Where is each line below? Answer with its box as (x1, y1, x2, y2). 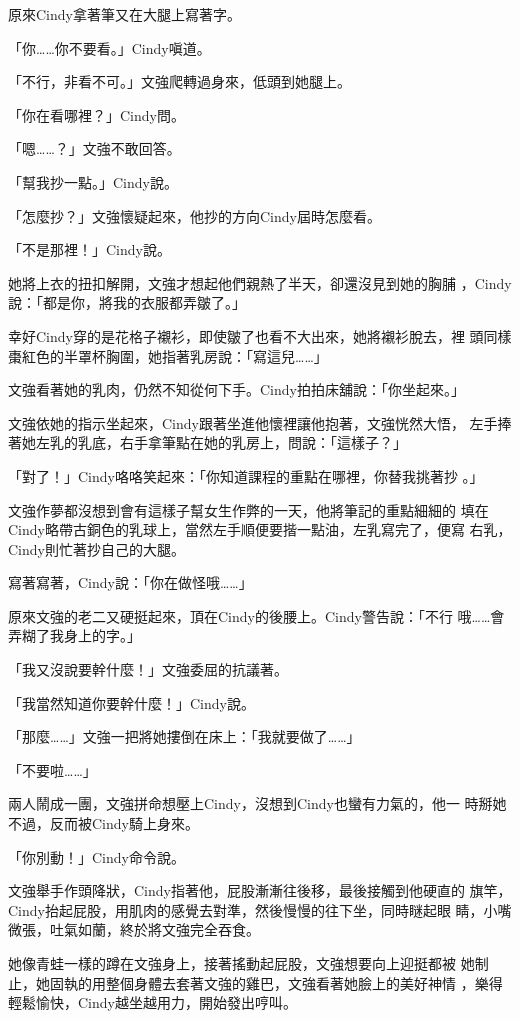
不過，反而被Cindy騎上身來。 (8, 813, 199, 834)
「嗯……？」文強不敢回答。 (8, 138, 181, 159)
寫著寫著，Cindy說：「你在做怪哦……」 (8, 572, 253, 593)
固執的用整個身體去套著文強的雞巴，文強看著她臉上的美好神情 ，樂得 (49, 972, 503, 993)
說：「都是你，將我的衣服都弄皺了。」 (8, 292, 246, 313)
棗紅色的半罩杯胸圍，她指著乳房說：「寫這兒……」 (8, 345, 328, 366)
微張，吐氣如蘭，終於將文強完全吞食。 (8, 919, 260, 940)
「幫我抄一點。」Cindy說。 (8, 171, 178, 192)
